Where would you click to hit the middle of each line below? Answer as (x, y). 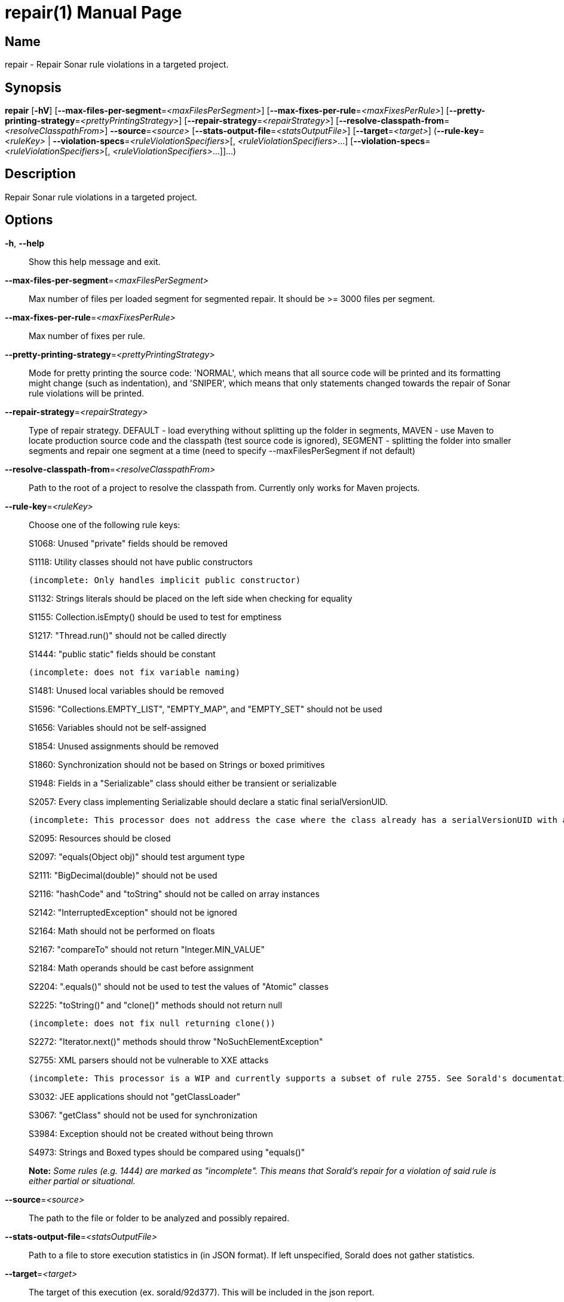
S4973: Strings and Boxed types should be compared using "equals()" (167, 1152)
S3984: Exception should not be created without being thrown (151, 1133)
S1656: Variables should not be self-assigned (118, 727)
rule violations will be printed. (86, 393)
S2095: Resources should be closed (100, 838)
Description (40, 174)
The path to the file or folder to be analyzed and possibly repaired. (159, 1218)
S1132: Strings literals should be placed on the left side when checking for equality (191, 598)
